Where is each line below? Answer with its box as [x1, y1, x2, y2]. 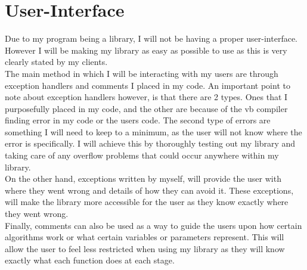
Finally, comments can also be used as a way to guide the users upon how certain [5, 219, 302, 231]
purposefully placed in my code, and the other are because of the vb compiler [5, 102, 288, 114]
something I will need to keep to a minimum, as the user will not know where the [5, 125, 302, 138]
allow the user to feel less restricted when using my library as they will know [5, 242, 285, 255]
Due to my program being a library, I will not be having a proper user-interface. [5, 32, 298, 45]
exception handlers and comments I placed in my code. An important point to [5, 79, 290, 91]
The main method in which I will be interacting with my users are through [5, 67, 278, 79]
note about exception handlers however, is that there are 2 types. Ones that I [5, 91, 288, 103]
